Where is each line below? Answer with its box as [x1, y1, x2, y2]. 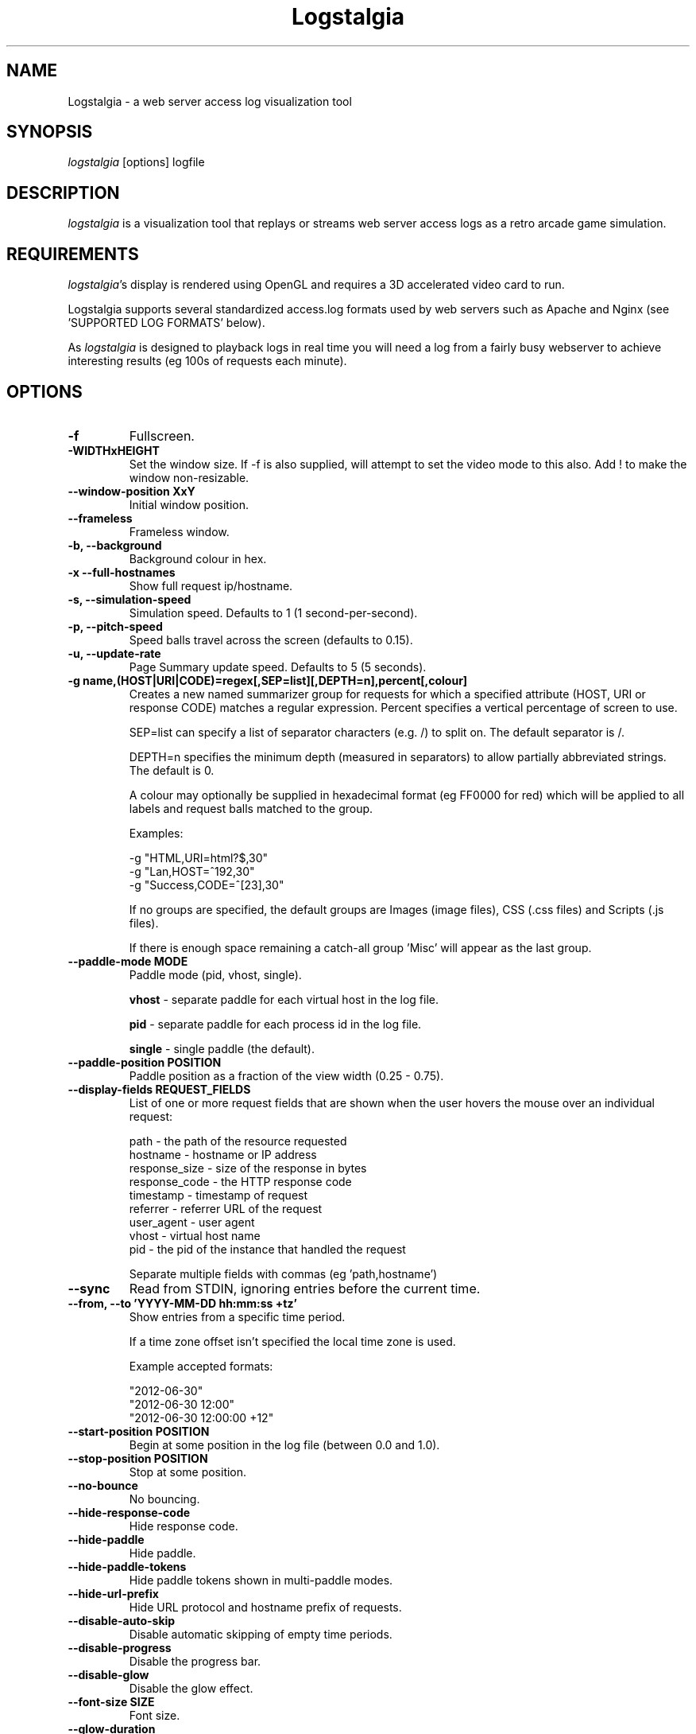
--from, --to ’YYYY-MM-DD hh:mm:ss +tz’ [68, 1296, 297, 1310]
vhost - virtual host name [129, 1228, 261, 1242]
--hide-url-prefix [68, 1586, 159, 1600]
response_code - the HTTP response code [129, 1174, 352, 1188]
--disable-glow [68, 1667, 149, 1682]
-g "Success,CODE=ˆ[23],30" [129, 877, 284, 892]
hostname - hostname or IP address [129, 1147, 317, 1161]
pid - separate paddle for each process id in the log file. [129, 1017, 422, 1031]
